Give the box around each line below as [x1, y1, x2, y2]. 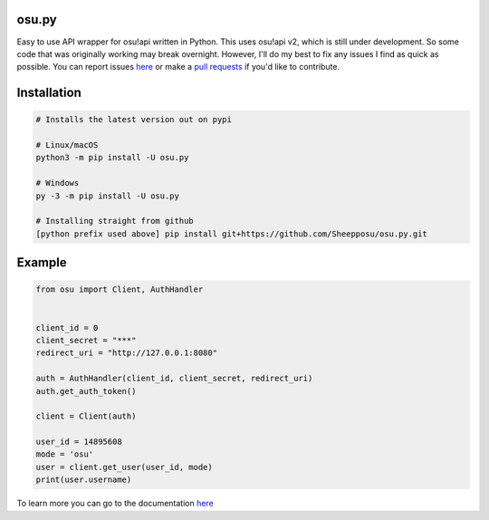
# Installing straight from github [35, 216, 194, 226]
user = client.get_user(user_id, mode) [35, 462, 213, 472]
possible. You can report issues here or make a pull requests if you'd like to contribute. [16, 62, 340, 72]
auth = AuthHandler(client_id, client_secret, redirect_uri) [35, 373, 313, 384]
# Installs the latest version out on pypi [35, 114, 233, 125]
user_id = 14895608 [35, 437, 122, 448]
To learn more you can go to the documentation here [16, 498, 215, 509]
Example [16, 255, 67, 271]
